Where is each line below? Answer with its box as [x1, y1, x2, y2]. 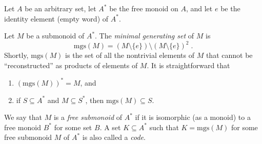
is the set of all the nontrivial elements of [65, 50, 194, 60]
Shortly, [4, 50, 29, 60]
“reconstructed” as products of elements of [4, 59, 138, 70]
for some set [54, 121, 92, 132]
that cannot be [206, 50, 253, 60]
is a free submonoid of [53, 112, 123, 122]
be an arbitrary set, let [25, 3, 96, 13]
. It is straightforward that [147, 59, 230, 70]
